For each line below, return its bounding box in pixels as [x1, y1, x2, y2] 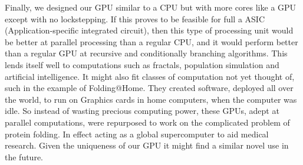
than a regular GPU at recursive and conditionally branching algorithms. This [5, 47, 288, 59]
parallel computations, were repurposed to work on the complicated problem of [5, 116, 290, 128]
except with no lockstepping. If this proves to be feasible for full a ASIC [5, 12, 265, 25]
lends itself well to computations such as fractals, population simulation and [5, 58, 279, 70]
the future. [5, 150, 44, 163]
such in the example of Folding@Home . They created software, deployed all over [5, 82, 294, 94]
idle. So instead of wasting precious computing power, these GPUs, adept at [5, 105, 279, 117]
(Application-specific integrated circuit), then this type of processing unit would [5, 24, 294, 36]
